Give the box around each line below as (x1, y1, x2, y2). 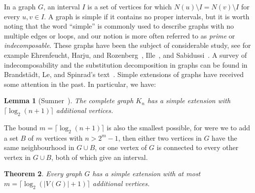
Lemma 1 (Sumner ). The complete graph (4, 95, 134, 106)
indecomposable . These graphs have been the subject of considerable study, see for (4, 40, 251, 50)
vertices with (44, 132, 83, 143)
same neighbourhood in (4, 142, 74, 153)
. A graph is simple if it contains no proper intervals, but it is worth (44, 11, 250, 21)
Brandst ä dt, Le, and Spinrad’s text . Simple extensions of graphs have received (4, 69, 244, 79)
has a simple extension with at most (92, 168, 201, 179)
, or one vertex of (95, 142, 147, 153)
